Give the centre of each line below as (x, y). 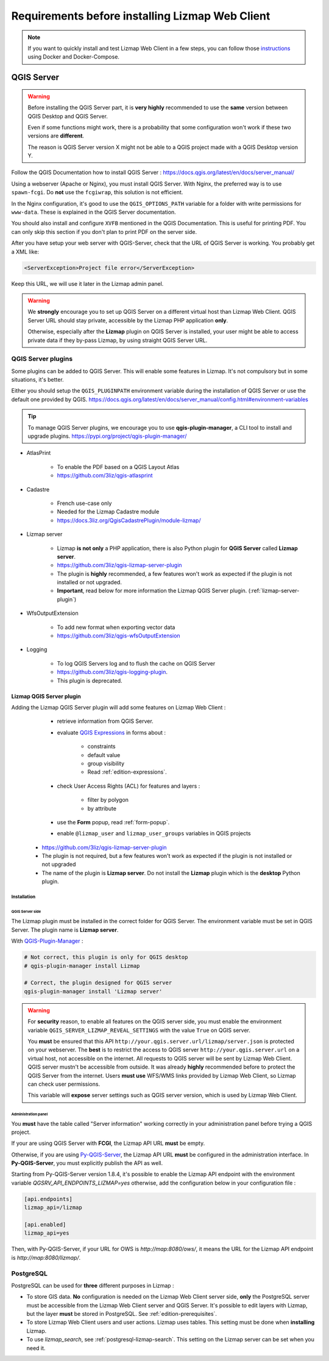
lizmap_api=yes (47, 1233)
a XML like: (25, 252)
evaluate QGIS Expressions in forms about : (111, 732)
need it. (36, 1348)
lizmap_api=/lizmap (53, 1208)
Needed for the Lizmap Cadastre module (108, 512)
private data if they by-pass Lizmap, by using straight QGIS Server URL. (118, 340)
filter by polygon (108, 800)
